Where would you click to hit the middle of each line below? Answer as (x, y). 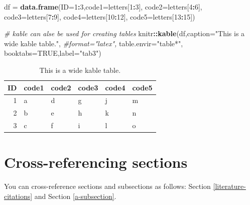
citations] (18, 196)
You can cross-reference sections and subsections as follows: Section (107, 186)
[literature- (229, 186)
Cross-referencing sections (96, 162)
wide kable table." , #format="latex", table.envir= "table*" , (94, 43)
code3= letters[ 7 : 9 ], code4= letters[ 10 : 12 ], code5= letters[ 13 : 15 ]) (100, 16)
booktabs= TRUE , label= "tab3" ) (53, 53)
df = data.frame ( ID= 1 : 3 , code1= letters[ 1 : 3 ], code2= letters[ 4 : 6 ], (103, 7)
